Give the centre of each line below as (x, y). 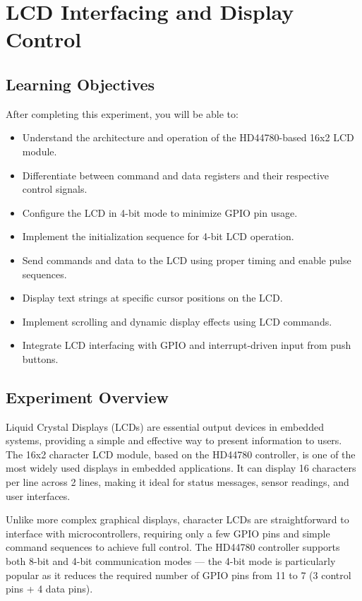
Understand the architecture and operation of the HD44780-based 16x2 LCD (188, 137)
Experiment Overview (87, 397)
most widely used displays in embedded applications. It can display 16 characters (181, 468)
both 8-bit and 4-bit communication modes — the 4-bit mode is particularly (171, 561)
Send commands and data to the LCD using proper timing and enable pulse (187, 260)
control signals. (55, 189)
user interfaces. (38, 495)
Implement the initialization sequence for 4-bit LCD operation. (158, 236)
